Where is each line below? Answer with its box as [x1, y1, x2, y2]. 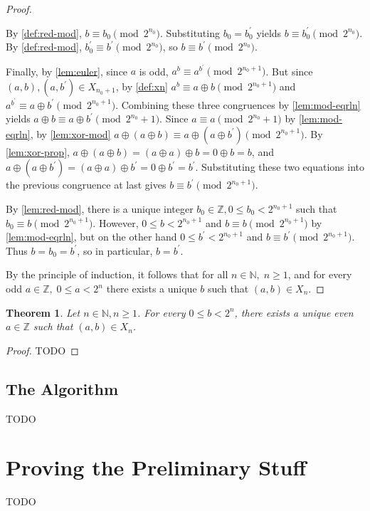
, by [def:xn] [115, 79, 168, 94]
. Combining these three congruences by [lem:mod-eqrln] [115, 97, 361, 112]
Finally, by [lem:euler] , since [6, 63, 128, 78]
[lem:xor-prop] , [6, 144, 70, 159]
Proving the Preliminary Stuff [6, 453, 307, 482]
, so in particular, [77, 243, 153, 258]
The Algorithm [6, 377, 119, 399]
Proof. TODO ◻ [6, 342, 79, 357]
